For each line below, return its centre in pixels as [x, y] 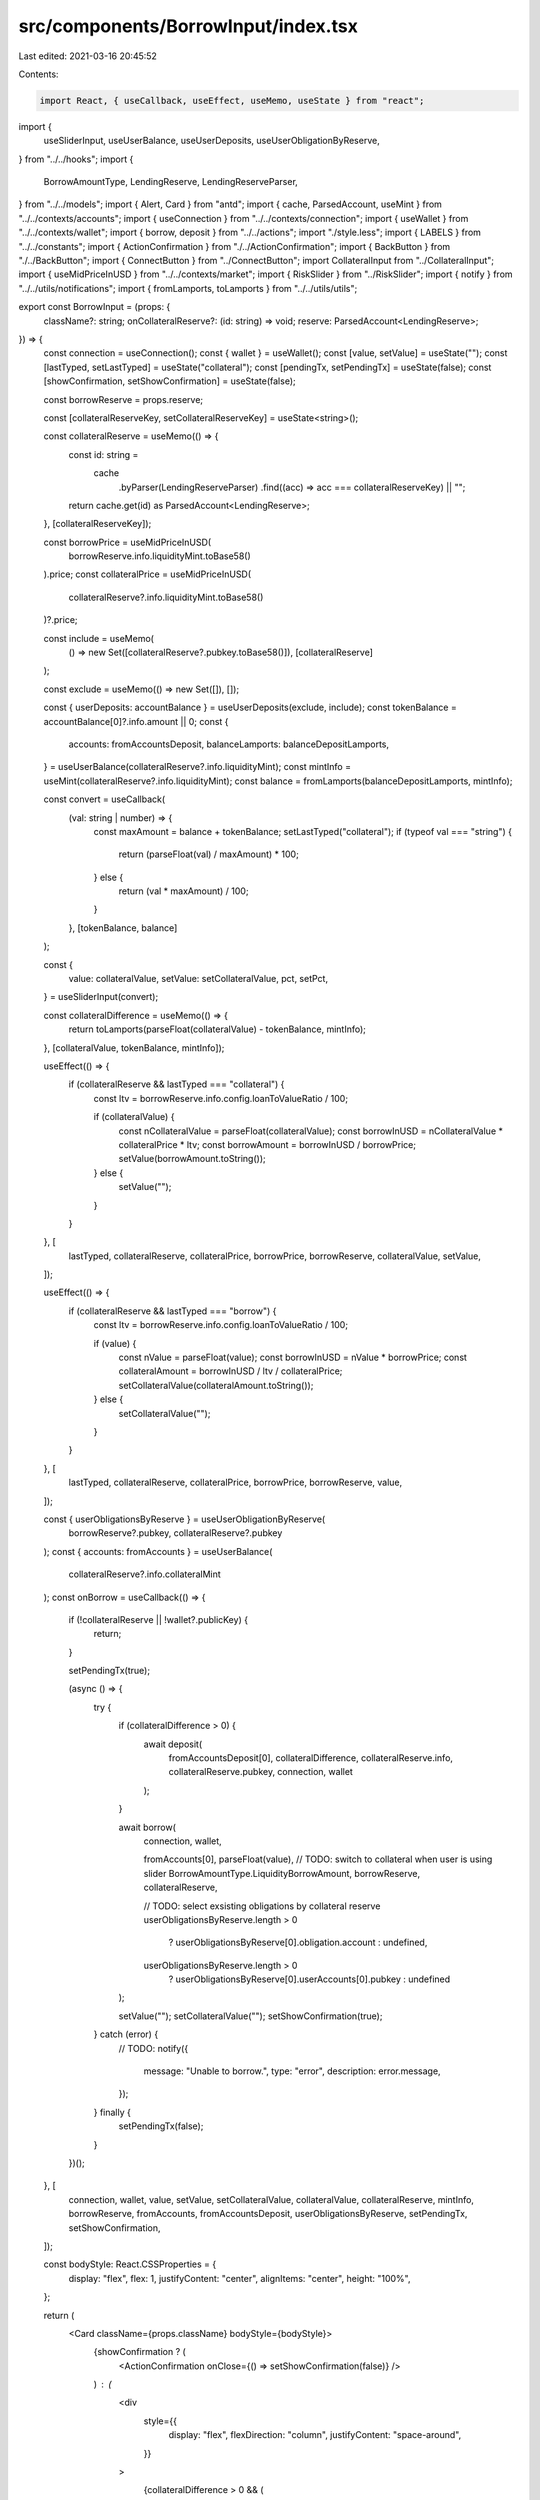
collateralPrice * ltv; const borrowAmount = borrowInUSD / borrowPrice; [267, 1144]
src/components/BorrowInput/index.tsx [188, 26]
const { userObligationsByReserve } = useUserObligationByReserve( [184, 1519]
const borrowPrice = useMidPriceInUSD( [127, 542]
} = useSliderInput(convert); [101, 997]
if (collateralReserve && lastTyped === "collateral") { [176, 1084]
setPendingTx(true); [109, 1671]
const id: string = [103, 454]
